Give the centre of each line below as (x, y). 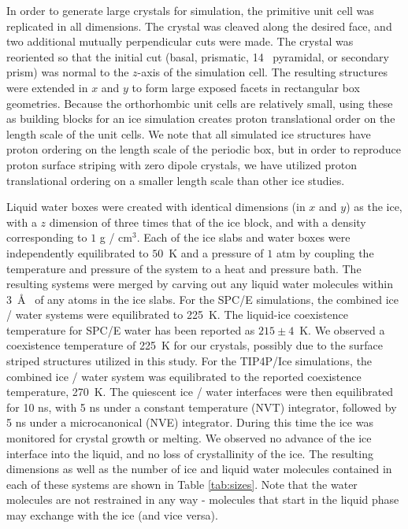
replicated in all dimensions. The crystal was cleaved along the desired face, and (199, 26)
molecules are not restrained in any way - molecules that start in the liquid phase (203, 499)
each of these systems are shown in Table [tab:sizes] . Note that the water (182, 484)
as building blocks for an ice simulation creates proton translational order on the (201, 118)
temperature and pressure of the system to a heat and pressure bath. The (184, 268)
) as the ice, (374, 207)
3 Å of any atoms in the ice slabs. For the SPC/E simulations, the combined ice (202, 299)
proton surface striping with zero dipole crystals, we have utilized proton (182, 164)
